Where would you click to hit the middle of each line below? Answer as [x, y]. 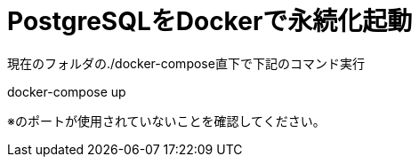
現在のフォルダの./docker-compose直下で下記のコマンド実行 [186, 63]
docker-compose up [67, 91]
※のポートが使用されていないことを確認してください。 [166, 121]
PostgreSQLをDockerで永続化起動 [210, 21]
